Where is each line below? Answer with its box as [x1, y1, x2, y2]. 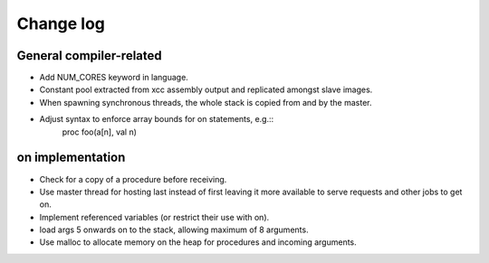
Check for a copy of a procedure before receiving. [39, 174, 227, 184]
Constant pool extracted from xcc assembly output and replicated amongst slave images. [39, 84, 373, 95]
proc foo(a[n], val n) [62, 127, 138, 137]
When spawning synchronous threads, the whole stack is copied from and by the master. [39, 97, 372, 108]
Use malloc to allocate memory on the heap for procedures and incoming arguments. [39, 237, 357, 248]
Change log [16, 14, 106, 33]
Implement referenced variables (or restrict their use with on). [39, 211, 270, 222]
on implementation [16, 150, 126, 165]
